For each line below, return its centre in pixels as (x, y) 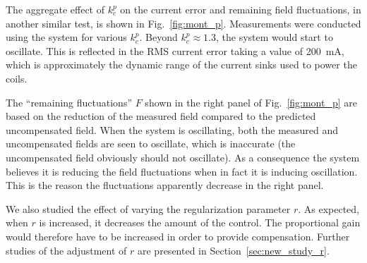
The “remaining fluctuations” (69, 102)
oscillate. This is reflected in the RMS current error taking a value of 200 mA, (175, 50)
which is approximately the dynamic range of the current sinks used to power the (181, 65)
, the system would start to (274, 37)
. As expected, (329, 208)
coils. (17, 78)
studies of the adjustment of (66, 250)
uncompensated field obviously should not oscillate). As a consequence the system (183, 157)
